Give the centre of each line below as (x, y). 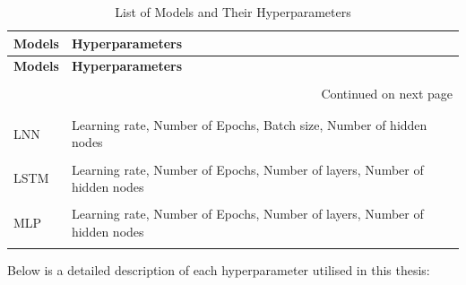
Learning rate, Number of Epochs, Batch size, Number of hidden (249, 124)
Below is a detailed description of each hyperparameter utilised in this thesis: (219, 270)
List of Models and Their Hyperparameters (233, 12)
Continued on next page (387, 93)
